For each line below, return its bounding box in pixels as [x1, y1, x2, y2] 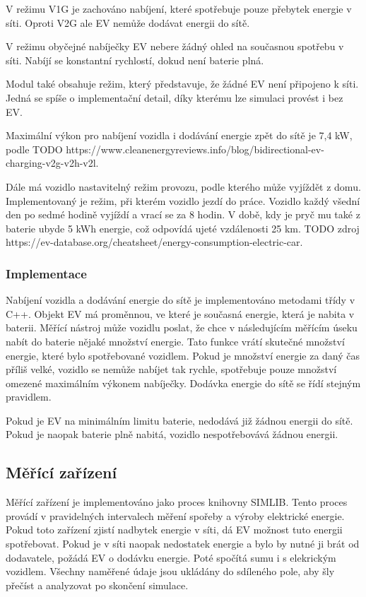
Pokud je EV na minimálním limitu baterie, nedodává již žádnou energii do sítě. [6, 413, 353, 427]
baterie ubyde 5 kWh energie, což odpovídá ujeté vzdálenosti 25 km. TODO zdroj [6, 220, 360, 235]
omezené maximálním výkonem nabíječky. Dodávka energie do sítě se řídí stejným [6, 375, 361, 390]
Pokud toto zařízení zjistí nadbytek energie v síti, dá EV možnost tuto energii [6, 522, 343, 537]
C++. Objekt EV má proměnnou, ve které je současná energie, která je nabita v [6, 306, 355, 321]
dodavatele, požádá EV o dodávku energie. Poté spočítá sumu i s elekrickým [6, 550, 336, 565]
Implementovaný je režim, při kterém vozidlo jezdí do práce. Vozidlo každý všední [6, 193, 360, 208]
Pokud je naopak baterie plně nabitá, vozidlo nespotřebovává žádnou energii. [6, 427, 338, 442]
